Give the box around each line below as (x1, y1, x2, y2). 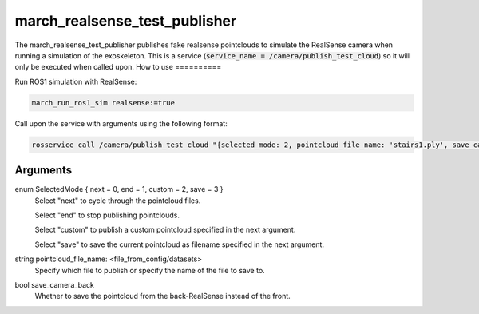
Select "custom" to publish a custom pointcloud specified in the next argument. (34, 225, 296, 235)
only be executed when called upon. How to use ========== (14, 62, 222, 72)
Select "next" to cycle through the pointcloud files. (34, 196, 201, 205)
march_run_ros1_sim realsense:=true (31, 98, 176, 107)
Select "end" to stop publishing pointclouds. (34, 210, 180, 220)
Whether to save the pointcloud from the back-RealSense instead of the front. (34, 292, 291, 301)
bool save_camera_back (14, 280, 95, 289)
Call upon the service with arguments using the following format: (14, 118, 228, 128)
